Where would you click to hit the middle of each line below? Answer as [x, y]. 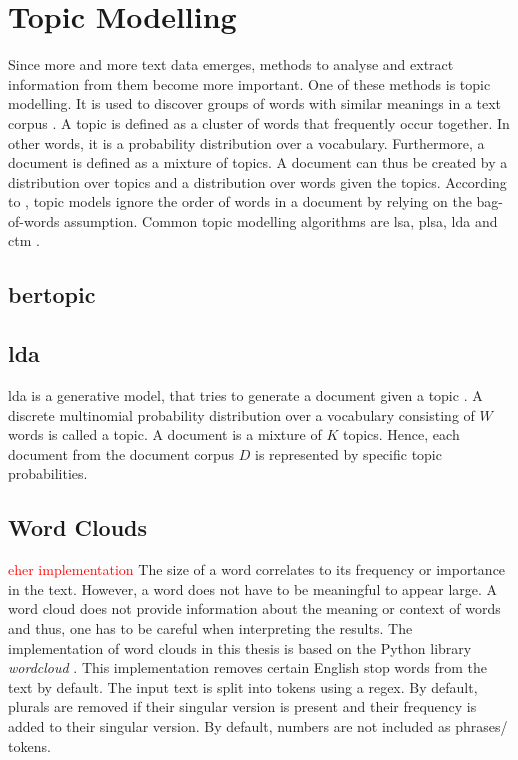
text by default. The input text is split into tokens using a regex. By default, [243, 686]
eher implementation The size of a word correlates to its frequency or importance [257, 569]
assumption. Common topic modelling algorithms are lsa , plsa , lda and [281, 220]
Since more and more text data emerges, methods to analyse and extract [231, 64]
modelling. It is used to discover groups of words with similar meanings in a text [255, 103]
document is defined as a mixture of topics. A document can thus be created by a [258, 162]
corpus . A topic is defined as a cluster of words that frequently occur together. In [259, 122]
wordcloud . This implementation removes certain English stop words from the [248, 667]
